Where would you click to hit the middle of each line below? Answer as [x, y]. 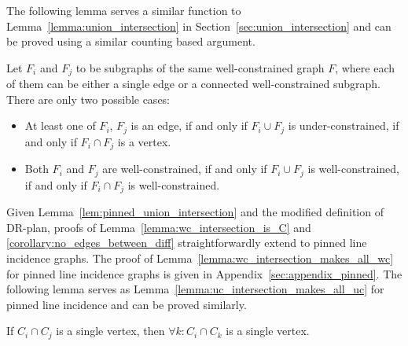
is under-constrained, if [344, 125]
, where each [365, 67]
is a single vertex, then [110, 331]
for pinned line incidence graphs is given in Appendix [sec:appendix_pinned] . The [204, 273]
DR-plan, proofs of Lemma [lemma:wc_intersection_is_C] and [159, 227]
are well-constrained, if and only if [185, 169]
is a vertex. [144, 141]
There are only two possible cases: [88, 99]
